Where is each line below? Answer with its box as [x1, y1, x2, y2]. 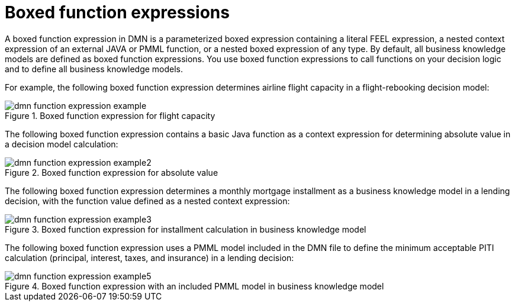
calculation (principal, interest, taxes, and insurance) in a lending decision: [5, 252, 294, 263]
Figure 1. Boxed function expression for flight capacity [5, 110, 215, 121]
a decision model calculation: [5, 138, 118, 149]
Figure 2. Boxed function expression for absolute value [5, 167, 218, 178]
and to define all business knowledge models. [5, 63, 184, 74]
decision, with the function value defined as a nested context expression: [5, 195, 290, 206]
